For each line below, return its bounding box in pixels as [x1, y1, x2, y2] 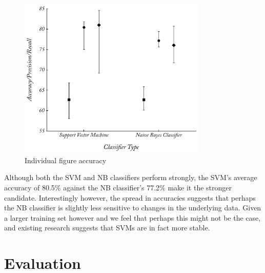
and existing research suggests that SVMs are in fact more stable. [4, 222, 210, 233]
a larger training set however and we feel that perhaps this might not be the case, [4, 212, 261, 223]
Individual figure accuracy [25, 154, 107, 165]
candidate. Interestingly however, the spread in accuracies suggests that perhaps [4, 192, 256, 203]
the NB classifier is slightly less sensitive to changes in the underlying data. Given [4, 202, 261, 213]
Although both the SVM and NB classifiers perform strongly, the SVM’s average [4, 172, 257, 183]
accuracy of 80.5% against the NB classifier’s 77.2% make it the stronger [4, 182, 232, 192]
